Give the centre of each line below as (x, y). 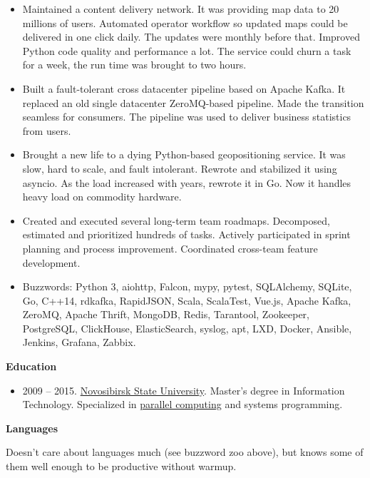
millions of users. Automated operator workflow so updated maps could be (185, 22)
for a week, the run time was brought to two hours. (134, 65)
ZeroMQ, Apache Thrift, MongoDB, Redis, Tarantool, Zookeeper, (166, 314)
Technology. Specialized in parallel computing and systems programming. (183, 404)
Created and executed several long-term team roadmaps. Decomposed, (176, 220)
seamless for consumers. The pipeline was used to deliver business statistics (187, 117)
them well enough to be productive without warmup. (121, 466)
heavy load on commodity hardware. (102, 197)
